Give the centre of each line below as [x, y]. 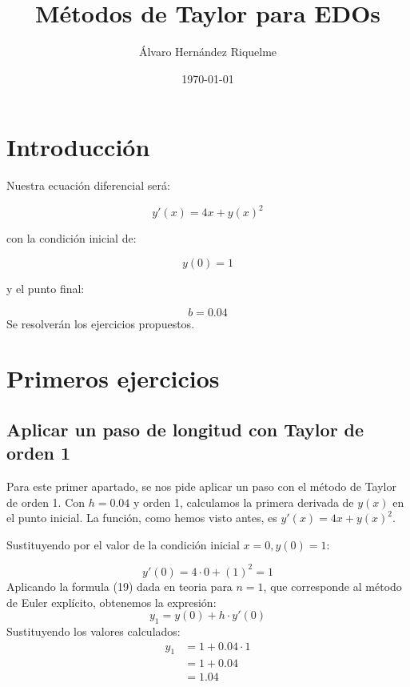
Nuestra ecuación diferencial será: [88, 185]
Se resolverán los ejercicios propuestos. [101, 323]
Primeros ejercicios [113, 378]
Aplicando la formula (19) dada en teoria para [119, 586]
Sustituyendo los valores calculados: [94, 631]
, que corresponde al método [332, 586]
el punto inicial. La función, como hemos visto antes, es [142, 518]
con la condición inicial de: [72, 238]
